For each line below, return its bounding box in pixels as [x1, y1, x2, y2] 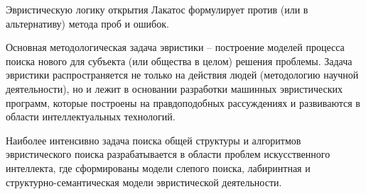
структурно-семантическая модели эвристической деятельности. [6, 174, 282, 189]
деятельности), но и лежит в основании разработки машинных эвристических [6, 81, 343, 96]
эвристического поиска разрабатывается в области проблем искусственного [6, 147, 330, 161]
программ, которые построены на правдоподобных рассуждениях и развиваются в [6, 95, 360, 110]
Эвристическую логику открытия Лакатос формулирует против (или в [6, 2, 308, 16]
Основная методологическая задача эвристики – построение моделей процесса [6, 40, 345, 55]
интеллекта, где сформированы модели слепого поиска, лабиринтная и [6, 160, 311, 175]
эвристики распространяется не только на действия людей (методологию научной [6, 67, 359, 82]
